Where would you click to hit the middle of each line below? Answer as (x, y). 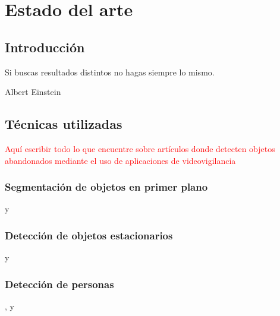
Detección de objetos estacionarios (89, 235)
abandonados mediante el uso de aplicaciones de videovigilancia (120, 160)
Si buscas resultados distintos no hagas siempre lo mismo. (110, 72)
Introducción (45, 47)
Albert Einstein (33, 92)
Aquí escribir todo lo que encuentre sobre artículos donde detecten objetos (140, 148)
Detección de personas (59, 284)
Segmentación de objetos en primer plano (106, 187)
